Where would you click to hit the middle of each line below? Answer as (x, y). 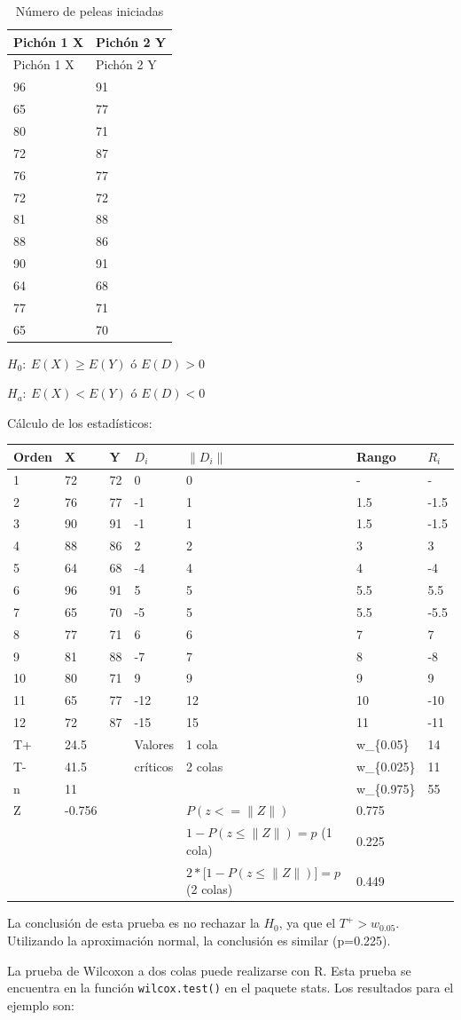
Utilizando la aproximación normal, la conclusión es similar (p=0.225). (199, 940)
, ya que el (307, 923)
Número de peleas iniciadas (90, 11)
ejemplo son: (41, 1004)
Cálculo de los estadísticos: (80, 422)
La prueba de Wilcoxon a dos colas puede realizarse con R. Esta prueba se (209, 970)
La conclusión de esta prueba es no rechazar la (133, 923)
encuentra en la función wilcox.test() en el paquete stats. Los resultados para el (230, 988)
